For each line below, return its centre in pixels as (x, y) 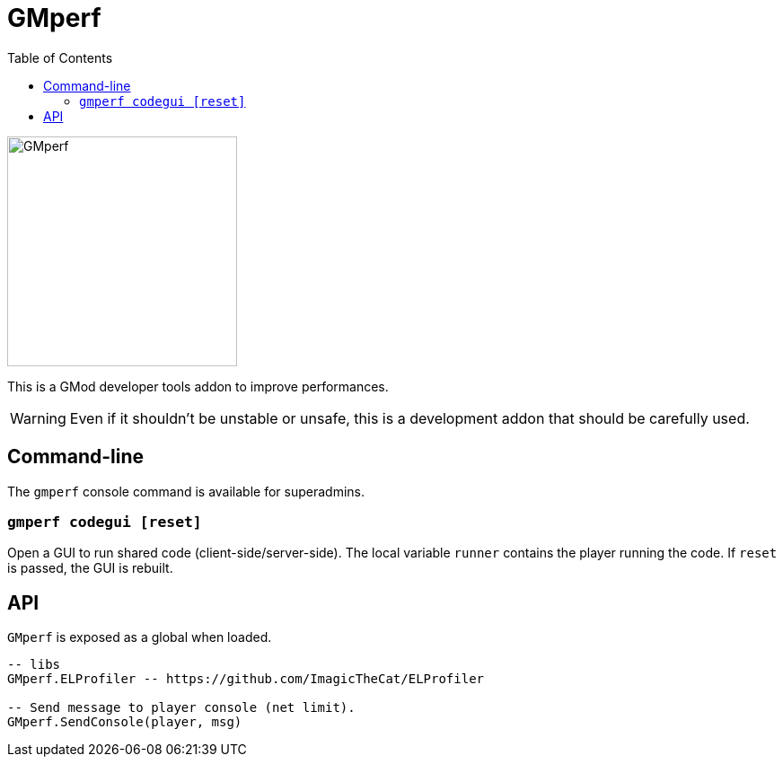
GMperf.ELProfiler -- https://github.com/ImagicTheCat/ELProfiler (246, 679)
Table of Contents (60, 57)
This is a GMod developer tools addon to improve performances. (198, 386)
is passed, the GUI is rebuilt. (90, 568)
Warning (38, 418)
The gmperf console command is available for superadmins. (186, 491)
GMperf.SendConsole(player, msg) (125, 722)
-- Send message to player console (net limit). (181, 708)
